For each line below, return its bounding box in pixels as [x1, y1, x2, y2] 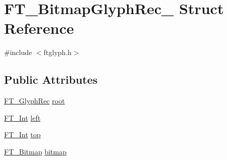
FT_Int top [4, 129, 41, 140]
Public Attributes [4, 72, 98, 87]
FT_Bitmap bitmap [4, 146, 67, 156]
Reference [4, 18, 74, 38]
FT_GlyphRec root [4, 95, 65, 106]
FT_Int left [4, 112, 41, 123]
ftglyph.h [43, 47, 72, 58]
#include [4, 47, 32, 58]
